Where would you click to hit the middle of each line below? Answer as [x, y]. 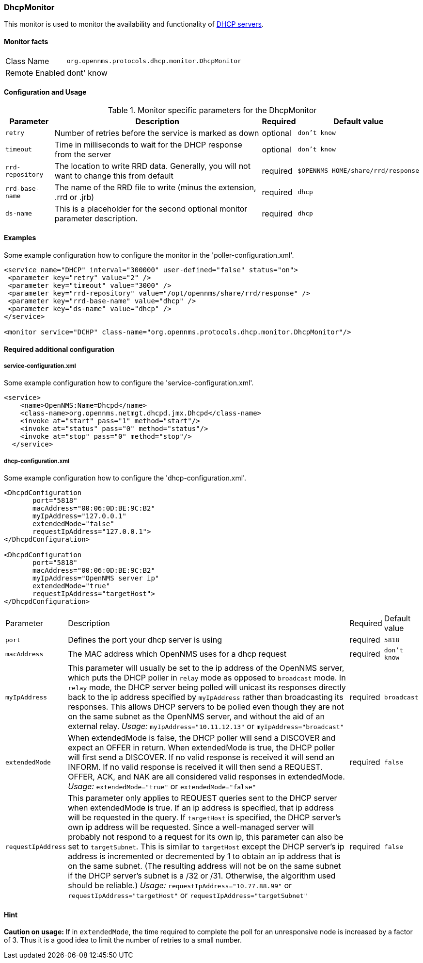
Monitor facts [26, 41]
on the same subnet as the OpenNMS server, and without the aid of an [196, 717]
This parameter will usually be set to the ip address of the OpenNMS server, [206, 668]
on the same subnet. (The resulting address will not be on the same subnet [204, 866]
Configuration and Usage [45, 92]
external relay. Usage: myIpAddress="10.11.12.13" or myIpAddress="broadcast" [206, 726]
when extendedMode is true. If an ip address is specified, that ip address [201, 808]
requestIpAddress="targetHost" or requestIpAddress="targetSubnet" [188, 895]
